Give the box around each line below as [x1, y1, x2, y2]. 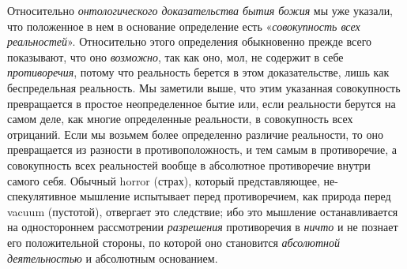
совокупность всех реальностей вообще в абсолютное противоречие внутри [7, 156, 371, 173]
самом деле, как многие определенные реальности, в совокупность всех [7, 110, 353, 127]
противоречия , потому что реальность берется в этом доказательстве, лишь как [7, 64, 390, 80]
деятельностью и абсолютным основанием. [7, 249, 218, 266]
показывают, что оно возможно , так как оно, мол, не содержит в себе [7, 48, 344, 65]
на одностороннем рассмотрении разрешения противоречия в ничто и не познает [7, 219, 398, 235]
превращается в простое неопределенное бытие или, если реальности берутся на [7, 95, 396, 111]
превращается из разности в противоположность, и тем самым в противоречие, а [7, 141, 398, 158]
